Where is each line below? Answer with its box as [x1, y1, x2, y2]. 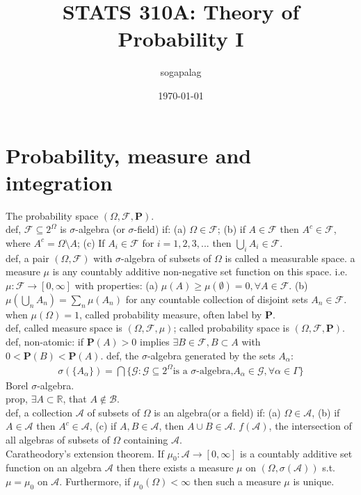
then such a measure [193, 474, 281, 489]
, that [63, 391, 87, 406]
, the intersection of [268, 419, 352, 433]
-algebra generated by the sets [147, 348, 275, 362]
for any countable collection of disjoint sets [125, 291, 308, 306]
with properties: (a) [74, 277, 159, 292]
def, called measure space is [6, 320, 122, 335]
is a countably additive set [240, 446, 353, 460]
